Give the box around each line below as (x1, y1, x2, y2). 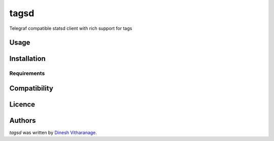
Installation (9, 55, 46, 63)
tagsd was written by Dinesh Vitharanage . (9, 129, 97, 136)
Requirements (9, 70, 45, 77)
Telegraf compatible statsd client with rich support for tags (9, 25, 132, 31)
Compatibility (9, 84, 53, 92)
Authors (9, 116, 36, 125)
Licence (9, 100, 36, 109)
